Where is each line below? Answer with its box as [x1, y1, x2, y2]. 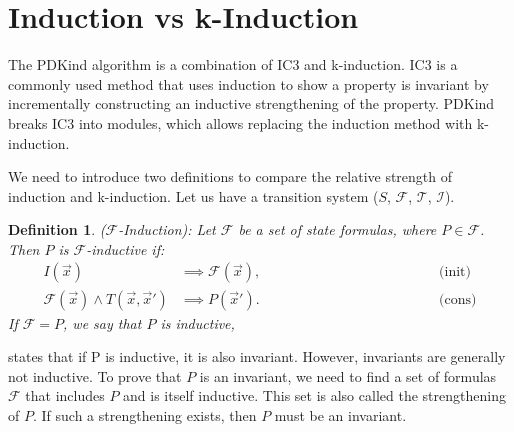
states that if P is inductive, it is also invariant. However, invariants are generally [8, 346, 506, 367]
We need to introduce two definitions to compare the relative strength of [8, 166, 453, 187]
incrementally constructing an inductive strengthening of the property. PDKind [8, 93, 495, 114]
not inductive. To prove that [8, 365, 182, 386]
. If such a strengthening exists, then [32, 404, 257, 425]
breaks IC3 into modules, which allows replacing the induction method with [8, 112, 473, 133]
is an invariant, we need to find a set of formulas [199, 365, 497, 386]
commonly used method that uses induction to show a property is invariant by [8, 73, 489, 94]
